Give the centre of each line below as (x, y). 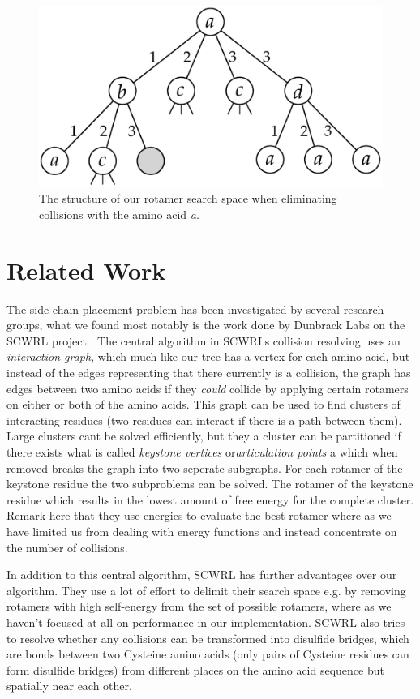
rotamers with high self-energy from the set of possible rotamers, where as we (199, 606)
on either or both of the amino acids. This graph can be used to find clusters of (204, 404)
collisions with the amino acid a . (119, 214)
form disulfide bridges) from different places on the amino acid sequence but (195, 669)
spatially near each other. (69, 686)
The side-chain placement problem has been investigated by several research (195, 309)
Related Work (86, 270)
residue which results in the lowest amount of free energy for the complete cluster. (210, 499)
